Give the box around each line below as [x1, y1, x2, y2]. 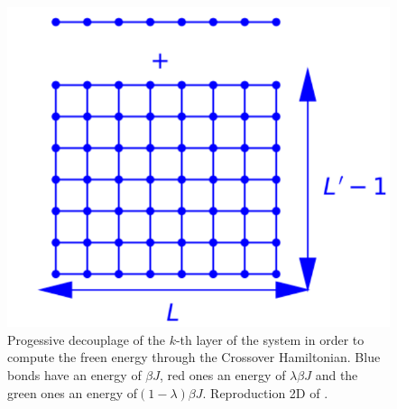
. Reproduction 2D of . [202, 383, 328, 402]
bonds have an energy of [7, 365, 142, 384]
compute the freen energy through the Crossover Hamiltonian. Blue [7, 348, 381, 367]
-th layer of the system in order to [175, 330, 365, 349]
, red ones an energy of [160, 365, 286, 384]
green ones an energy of [7, 383, 138, 402]
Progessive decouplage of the [7, 330, 165, 349]
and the [315, 365, 358, 384]
